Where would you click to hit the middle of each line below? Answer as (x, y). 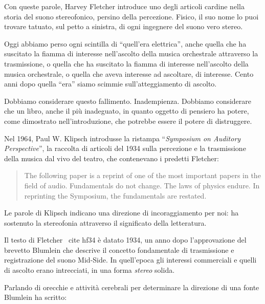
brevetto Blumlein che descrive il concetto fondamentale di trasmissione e (119, 249)
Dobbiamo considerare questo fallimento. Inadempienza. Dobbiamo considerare (128, 101)
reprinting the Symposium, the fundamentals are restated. (115, 195)
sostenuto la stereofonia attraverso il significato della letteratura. (105, 222)
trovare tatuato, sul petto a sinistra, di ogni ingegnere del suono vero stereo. (124, 26)
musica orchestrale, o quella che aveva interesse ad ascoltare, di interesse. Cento (129, 73)
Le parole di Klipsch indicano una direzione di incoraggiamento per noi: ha (122, 213)
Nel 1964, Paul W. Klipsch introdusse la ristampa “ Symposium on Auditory (123, 138)
